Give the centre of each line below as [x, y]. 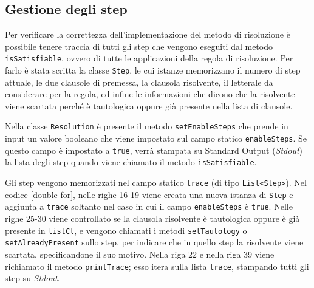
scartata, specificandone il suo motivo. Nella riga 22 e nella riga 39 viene [140, 254]
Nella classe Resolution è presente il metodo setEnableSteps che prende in [147, 126]
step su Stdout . [32, 278]
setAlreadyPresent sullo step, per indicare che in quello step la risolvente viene [154, 242]
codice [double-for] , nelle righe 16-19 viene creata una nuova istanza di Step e [149, 194]
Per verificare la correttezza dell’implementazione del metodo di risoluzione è [148, 34]
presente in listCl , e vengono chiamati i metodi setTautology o [126, 230]
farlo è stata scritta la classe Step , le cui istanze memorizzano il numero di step [153, 70]
